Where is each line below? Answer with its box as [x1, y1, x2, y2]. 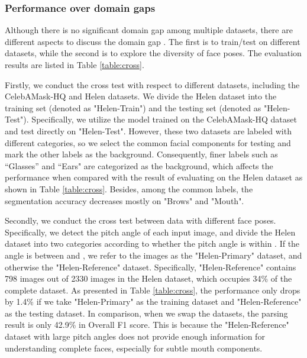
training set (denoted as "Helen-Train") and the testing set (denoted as [5, 101, 261, 114]
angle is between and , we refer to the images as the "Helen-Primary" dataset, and [5, 249, 302, 261]
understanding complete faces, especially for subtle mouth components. [5, 341, 263, 354]
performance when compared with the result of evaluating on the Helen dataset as [5, 171, 303, 183]
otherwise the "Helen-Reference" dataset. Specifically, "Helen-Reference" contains [5, 260, 296, 273]
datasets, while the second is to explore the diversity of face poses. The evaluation [5, 47, 302, 59]
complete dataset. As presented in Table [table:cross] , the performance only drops [5, 283, 300, 296]
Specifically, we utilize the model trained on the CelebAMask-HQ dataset [31, 113, 297, 125]
